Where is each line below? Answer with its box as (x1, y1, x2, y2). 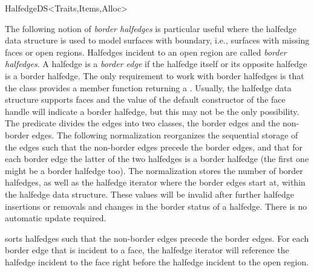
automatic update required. (5, 212, 106, 224)
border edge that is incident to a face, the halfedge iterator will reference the (5, 244, 289, 256)
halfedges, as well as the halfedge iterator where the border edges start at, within (5, 176, 306, 189)
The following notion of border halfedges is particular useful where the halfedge (5, 22, 296, 34)
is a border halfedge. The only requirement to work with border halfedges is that (5, 69, 304, 82)
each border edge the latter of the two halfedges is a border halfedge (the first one (5, 152, 309, 165)
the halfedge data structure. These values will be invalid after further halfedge (5, 187, 295, 200)
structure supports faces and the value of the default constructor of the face (5, 93, 286, 106)
